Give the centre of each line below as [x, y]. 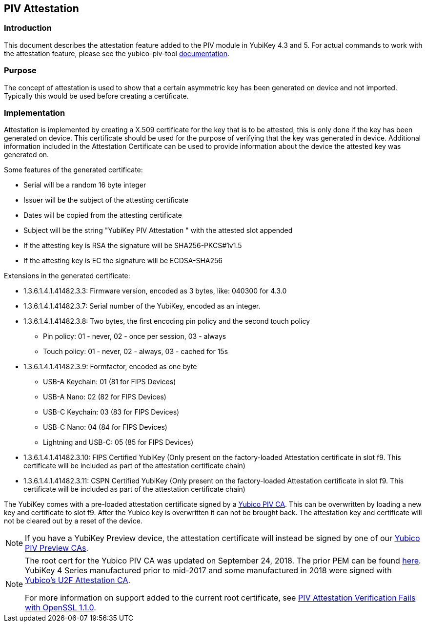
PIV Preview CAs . [57, 548]
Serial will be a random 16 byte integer [85, 185]
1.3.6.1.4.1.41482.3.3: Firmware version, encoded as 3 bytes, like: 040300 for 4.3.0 [155, 291]
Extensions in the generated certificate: [67, 276]
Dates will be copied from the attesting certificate [103, 215]
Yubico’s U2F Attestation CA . [78, 580]
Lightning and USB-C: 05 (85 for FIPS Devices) [118, 442]
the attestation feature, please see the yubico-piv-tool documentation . [117, 53]
